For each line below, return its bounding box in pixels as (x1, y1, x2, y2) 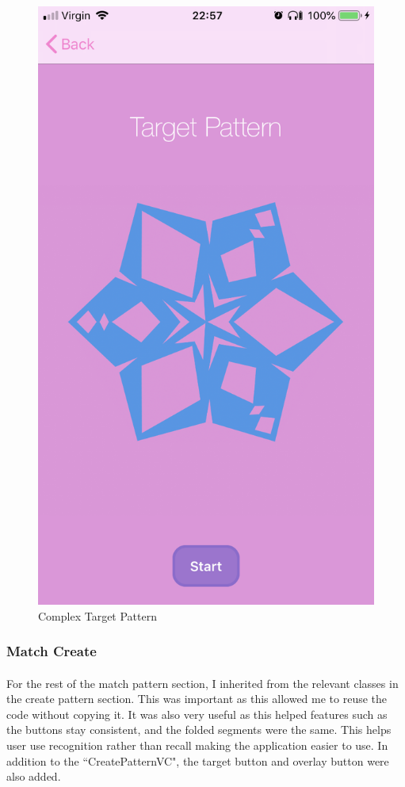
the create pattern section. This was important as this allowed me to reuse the (6, 690, 388, 707)
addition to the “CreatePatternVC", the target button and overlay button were (6, 752, 389, 769)
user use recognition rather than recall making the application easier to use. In (6, 737, 388, 754)
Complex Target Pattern (38, 607, 157, 624)
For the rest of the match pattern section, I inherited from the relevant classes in (6, 674, 399, 691)
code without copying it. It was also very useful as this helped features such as (6, 705, 388, 722)
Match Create (6, 641, 97, 661)
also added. (6, 768, 61, 785)
